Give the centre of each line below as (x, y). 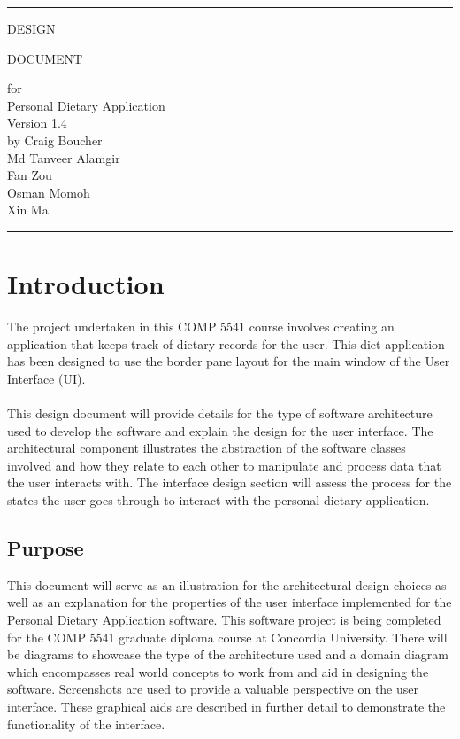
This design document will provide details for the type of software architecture (220, 413)
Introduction (86, 284)
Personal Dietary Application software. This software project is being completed (224, 619)
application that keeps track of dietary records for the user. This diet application (226, 343)
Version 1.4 (37, 123)
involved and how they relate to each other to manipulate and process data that (224, 465)
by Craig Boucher (55, 140)
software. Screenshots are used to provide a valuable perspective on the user (213, 689)
